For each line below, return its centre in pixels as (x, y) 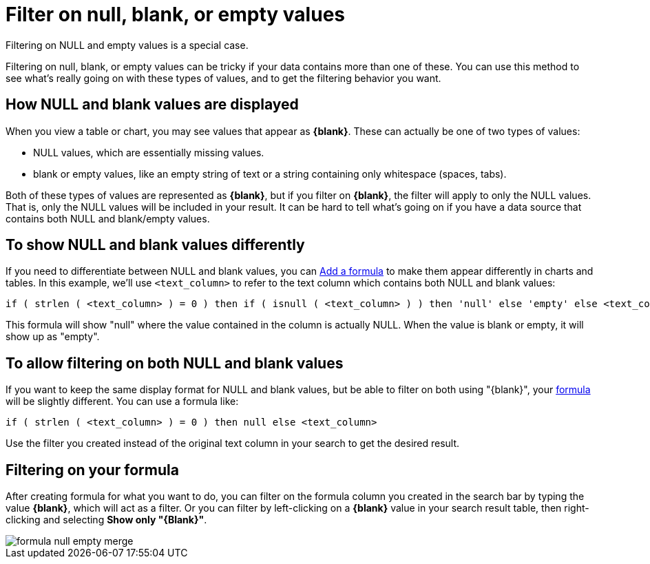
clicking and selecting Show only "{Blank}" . (106, 520)
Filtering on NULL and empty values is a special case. (127, 45)
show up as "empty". (53, 337)
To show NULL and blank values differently (155, 245)
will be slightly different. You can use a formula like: (122, 401)
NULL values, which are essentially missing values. (149, 152)
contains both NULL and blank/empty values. (108, 218)
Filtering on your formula (92, 470)
